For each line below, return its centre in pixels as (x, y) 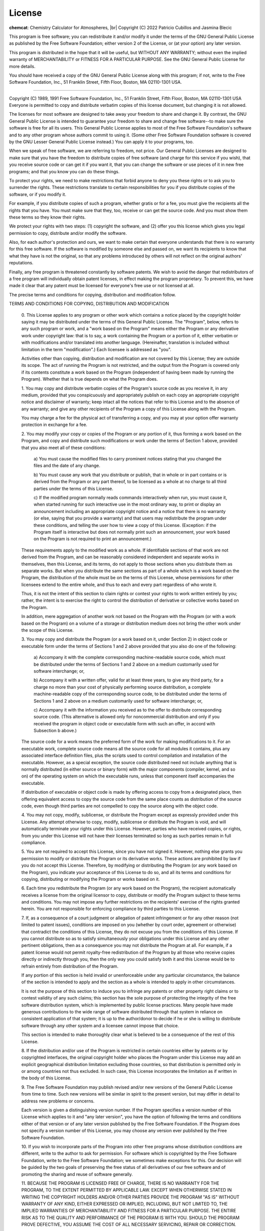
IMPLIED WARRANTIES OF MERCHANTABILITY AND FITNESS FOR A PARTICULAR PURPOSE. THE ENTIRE (129, 1211)
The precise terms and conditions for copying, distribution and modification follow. (93, 294)
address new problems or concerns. (58, 1101)
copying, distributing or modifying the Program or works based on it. (91, 879)
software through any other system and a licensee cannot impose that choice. (100, 1025)
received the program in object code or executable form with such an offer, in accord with (124, 723)
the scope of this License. (47, 630)
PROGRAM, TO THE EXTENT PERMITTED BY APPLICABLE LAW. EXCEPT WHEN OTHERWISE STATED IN (127, 1190)
